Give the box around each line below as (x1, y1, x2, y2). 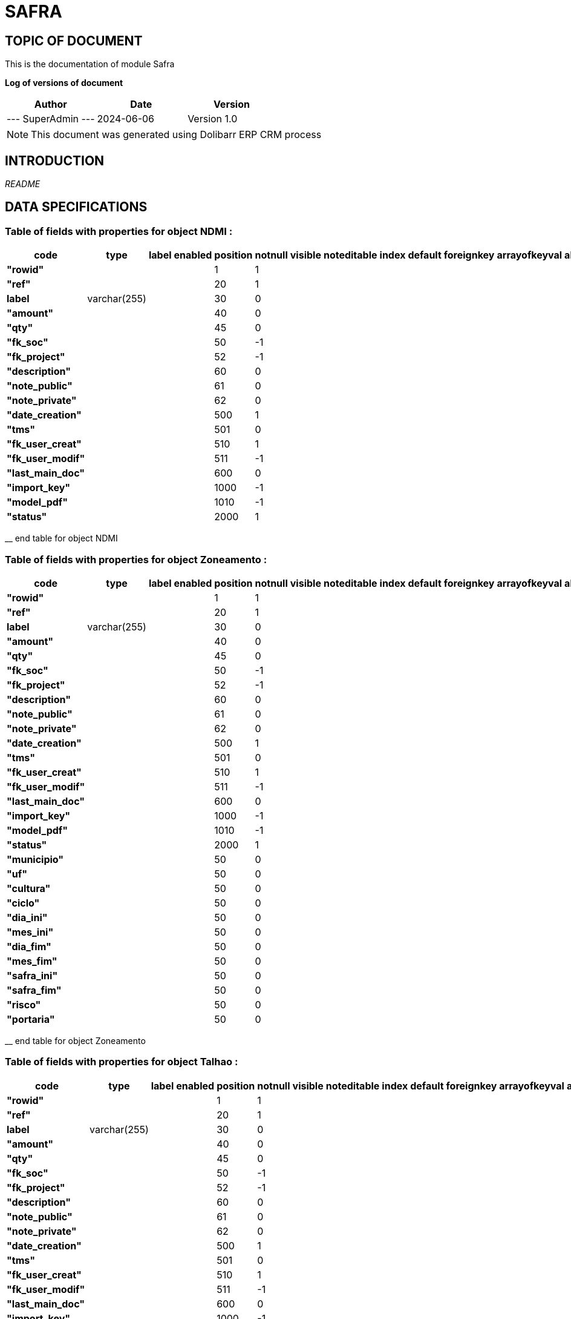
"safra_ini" (7, 969, 58, 982)
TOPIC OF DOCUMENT (5, 33, 143, 48)
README (5, 179, 41, 190)
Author (34, 98, 67, 111)
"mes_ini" (7, 925, 54, 938)
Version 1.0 (188, 113, 238, 125)
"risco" (7, 998, 41, 1011)
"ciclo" (7, 896, 40, 909)
